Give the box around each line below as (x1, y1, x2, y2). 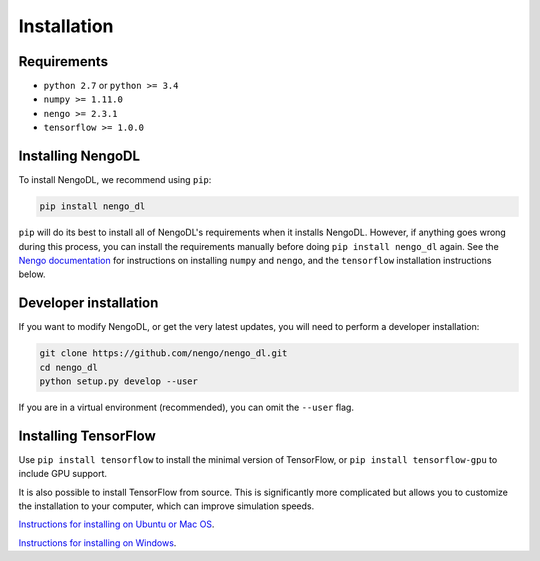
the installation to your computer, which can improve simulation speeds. (18, 500, 315, 512)
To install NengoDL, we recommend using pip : (18, 174, 212, 186)
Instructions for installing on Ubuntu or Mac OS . (18, 518, 215, 530)
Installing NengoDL (18, 148, 140, 165)
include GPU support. (18, 468, 108, 480)
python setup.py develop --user (39, 375, 199, 387)
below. (18, 268, 46, 280)
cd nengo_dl (39, 361, 99, 373)
